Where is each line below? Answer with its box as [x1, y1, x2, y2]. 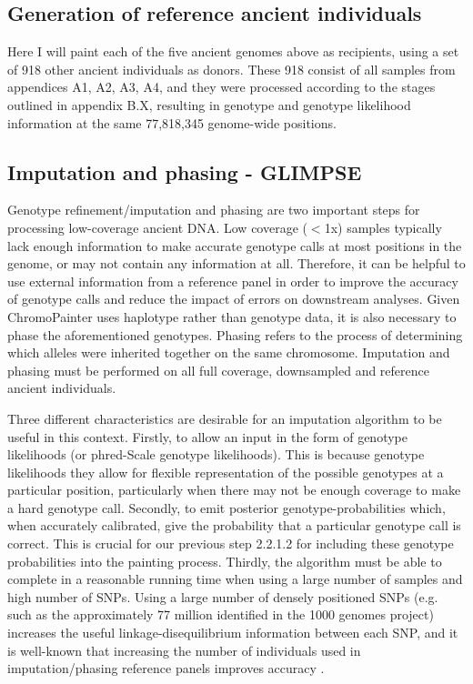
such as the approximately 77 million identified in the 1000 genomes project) [7, 605, 434, 624]
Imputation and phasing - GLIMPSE [7, 157, 362, 186]
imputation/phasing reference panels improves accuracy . [7, 659, 325, 678]
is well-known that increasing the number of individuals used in [7, 640, 361, 659]
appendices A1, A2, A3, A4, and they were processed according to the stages [7, 77, 436, 96]
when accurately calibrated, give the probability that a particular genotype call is [7, 516, 461, 535]
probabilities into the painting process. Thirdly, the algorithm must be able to [7, 551, 442, 570]
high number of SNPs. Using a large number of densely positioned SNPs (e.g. [7, 587, 438, 606]
